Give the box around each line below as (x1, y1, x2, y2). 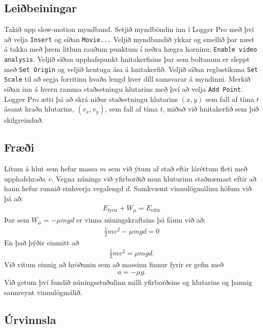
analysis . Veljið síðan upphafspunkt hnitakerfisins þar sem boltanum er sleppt (4, 54, 250, 64)
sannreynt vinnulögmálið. (4, 287, 83, 297)
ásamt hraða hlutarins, (4, 103, 74, 114)
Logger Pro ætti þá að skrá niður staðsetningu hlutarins (4, 93, 178, 104)
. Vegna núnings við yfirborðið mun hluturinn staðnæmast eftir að (51, 173, 256, 184)
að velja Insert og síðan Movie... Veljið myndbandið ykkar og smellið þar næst (4, 33, 254, 44)
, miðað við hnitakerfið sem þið (163, 103, 259, 114)
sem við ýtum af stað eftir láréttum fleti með (108, 163, 248, 174)
